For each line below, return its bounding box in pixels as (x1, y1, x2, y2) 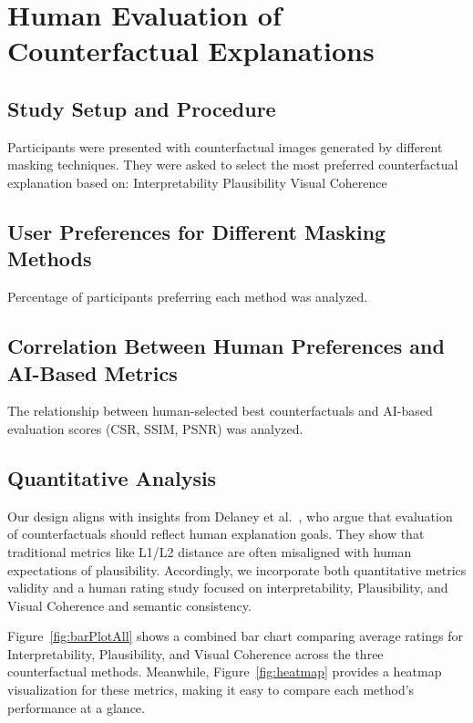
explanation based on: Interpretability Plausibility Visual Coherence (7, 172, 387, 191)
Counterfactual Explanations (7, 32, 375, 69)
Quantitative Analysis (7, 463, 217, 491)
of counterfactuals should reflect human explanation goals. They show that (7, 524, 425, 543)
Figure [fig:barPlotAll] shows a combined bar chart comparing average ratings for (7, 626, 463, 646)
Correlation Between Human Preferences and (7, 332, 445, 360)
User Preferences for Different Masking (7, 217, 386, 245)
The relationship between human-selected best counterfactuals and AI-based (7, 401, 433, 420)
